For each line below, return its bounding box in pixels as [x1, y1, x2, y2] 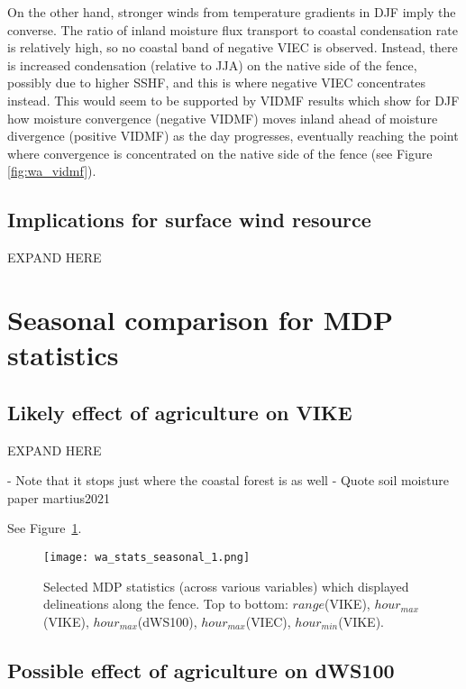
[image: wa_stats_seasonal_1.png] [43, 550, 251, 564]
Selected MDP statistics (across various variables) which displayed [43, 576, 409, 595]
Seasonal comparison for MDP [7, 300, 393, 337]
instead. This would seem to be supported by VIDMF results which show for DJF [7, 90, 460, 109]
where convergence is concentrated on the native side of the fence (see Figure [7, 143, 433, 162]
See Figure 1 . [7, 519, 82, 537]
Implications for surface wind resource [7, 206, 371, 234]
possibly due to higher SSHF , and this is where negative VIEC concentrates [7, 73, 426, 92]
